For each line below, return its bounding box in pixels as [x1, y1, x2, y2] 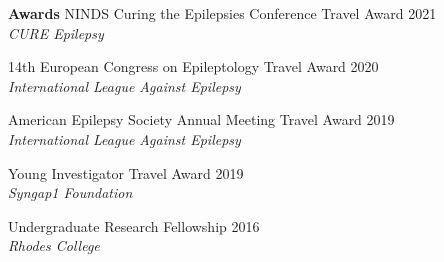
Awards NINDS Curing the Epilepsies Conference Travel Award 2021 [8, 3, 437, 23]
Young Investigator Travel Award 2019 [8, 162, 244, 183]
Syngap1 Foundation [8, 182, 133, 203]
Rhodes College [8, 235, 100, 256]
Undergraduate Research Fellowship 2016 [8, 215, 260, 236]
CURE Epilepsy [8, 22, 104, 43]
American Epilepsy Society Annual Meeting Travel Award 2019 [8, 109, 395, 130]
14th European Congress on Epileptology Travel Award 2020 [8, 56, 379, 77]
